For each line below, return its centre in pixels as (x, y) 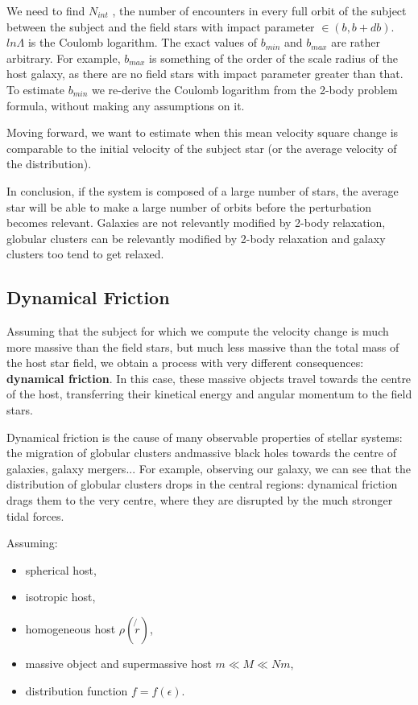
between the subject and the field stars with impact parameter (161, 26)
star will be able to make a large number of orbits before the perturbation (189, 206)
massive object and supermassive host (118, 664)
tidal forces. (35, 515)
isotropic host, (60, 597)
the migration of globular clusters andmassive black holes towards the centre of (202, 453)
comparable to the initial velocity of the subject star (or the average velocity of (202, 148)
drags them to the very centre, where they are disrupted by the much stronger (200, 500)
